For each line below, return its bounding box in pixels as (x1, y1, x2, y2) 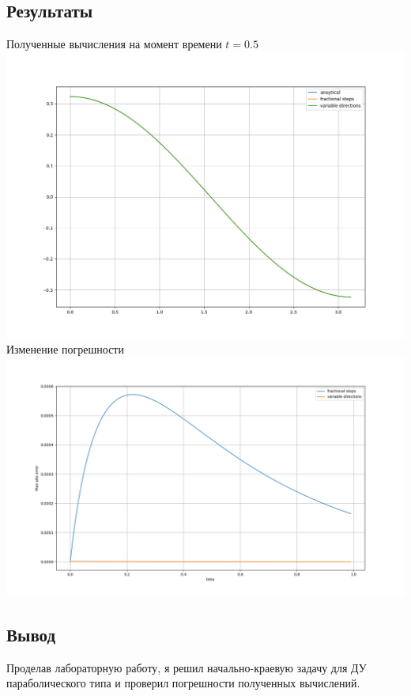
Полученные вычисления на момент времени (6, 36, 222, 52)
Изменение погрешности (6, 341, 124, 357)
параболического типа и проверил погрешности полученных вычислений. (6, 675, 360, 691)
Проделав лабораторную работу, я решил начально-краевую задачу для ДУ (6, 659, 367, 675)
